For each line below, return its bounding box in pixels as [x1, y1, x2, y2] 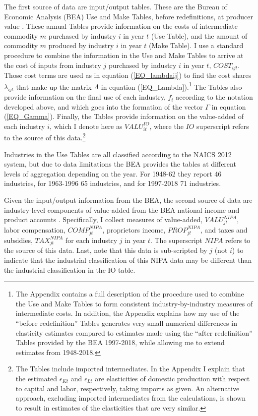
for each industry [65, 235, 118, 245]
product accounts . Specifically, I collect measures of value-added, [4, 214, 203, 225]
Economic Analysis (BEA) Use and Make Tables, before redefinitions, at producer [4, 11, 254, 21]
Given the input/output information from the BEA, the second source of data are [4, 195, 253, 205]
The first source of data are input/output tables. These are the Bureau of [4, 1, 227, 11]
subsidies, [4, 235, 33, 245]
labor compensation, [4, 224, 65, 235]
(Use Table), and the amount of [151, 30, 248, 41]
